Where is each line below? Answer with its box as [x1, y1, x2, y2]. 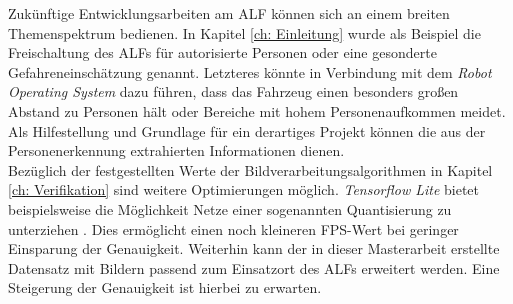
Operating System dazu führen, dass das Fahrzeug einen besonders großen [8, 81, 459, 102]
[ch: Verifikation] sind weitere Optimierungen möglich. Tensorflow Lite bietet [8, 179, 480, 200]
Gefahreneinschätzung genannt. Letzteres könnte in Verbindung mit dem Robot [8, 61, 492, 82]
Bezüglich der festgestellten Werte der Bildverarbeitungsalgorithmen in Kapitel [8, 159, 493, 180]
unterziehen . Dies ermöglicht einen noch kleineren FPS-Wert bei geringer [8, 218, 459, 239]
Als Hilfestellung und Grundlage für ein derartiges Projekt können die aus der [8, 120, 486, 141]
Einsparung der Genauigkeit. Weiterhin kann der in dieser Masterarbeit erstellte [8, 238, 500, 259]
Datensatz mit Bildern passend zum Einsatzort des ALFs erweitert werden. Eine [8, 257, 500, 278]
